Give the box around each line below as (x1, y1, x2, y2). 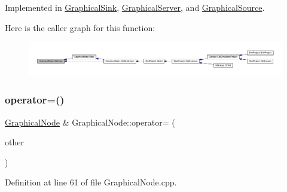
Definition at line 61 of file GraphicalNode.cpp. (5, 176, 177, 188)
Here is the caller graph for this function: (5, 21, 155, 33)
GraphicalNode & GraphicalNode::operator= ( (5, 115, 175, 128)
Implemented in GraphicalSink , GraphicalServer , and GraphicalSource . (5, 1, 265, 13)
